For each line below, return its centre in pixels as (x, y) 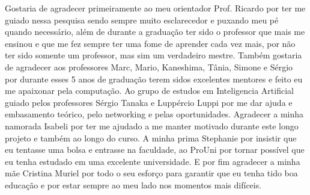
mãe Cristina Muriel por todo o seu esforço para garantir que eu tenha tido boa (151, 173)
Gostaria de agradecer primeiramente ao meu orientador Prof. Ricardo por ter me (155, 8)
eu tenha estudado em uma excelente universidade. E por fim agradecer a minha (153, 161)
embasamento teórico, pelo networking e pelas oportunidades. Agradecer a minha (154, 114)
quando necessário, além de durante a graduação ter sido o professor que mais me (155, 32)
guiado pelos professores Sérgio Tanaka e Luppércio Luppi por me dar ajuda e (149, 102)
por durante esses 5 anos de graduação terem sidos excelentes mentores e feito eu (154, 79)
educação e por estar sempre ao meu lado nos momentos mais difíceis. (133, 184)
